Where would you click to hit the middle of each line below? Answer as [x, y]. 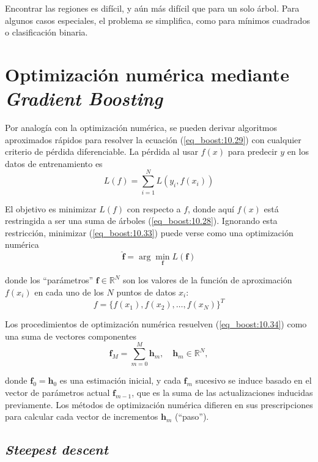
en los [298, 151]
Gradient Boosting [84, 99]
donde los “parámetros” [49, 280]
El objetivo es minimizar [51, 208]
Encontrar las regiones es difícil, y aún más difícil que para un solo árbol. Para [152, 8]
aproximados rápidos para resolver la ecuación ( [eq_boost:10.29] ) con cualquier [153, 139]
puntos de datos [146, 292]
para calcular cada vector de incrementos [82, 416]
